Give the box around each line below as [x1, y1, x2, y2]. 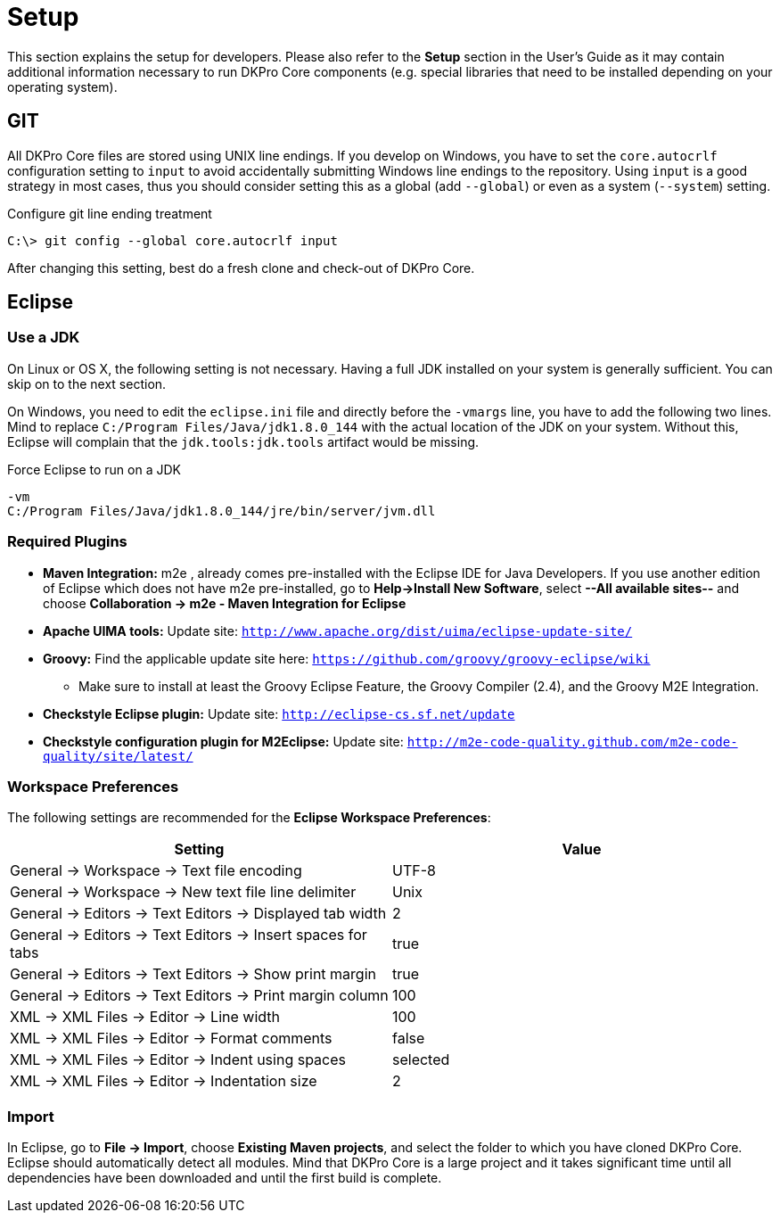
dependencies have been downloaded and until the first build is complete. [7, 1170, 442, 1186]
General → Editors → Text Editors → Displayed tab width [10, 904, 387, 923]
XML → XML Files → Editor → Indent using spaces [10, 1051, 346, 1069]
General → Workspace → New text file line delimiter [10, 883, 357, 902]
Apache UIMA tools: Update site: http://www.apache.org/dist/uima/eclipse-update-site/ [43, 622, 633, 639]
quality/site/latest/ [43, 748, 193, 763]
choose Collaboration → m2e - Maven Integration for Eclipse [43, 595, 406, 611]
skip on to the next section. [7, 375, 167, 392]
